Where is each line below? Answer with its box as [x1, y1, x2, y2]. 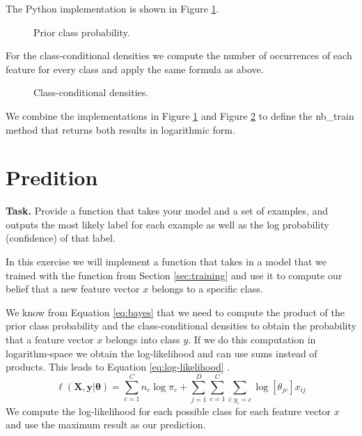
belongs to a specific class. [151, 281, 263, 296]
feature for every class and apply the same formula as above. [6, 61, 264, 76]
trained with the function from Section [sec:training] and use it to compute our [6, 267, 343, 282]
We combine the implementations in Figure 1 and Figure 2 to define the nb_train [6, 108, 354, 123]
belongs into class [105, 332, 180, 347]
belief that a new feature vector [6, 281, 140, 296]
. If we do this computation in [188, 332, 316, 347]
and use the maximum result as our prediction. [6, 417, 206, 432]
